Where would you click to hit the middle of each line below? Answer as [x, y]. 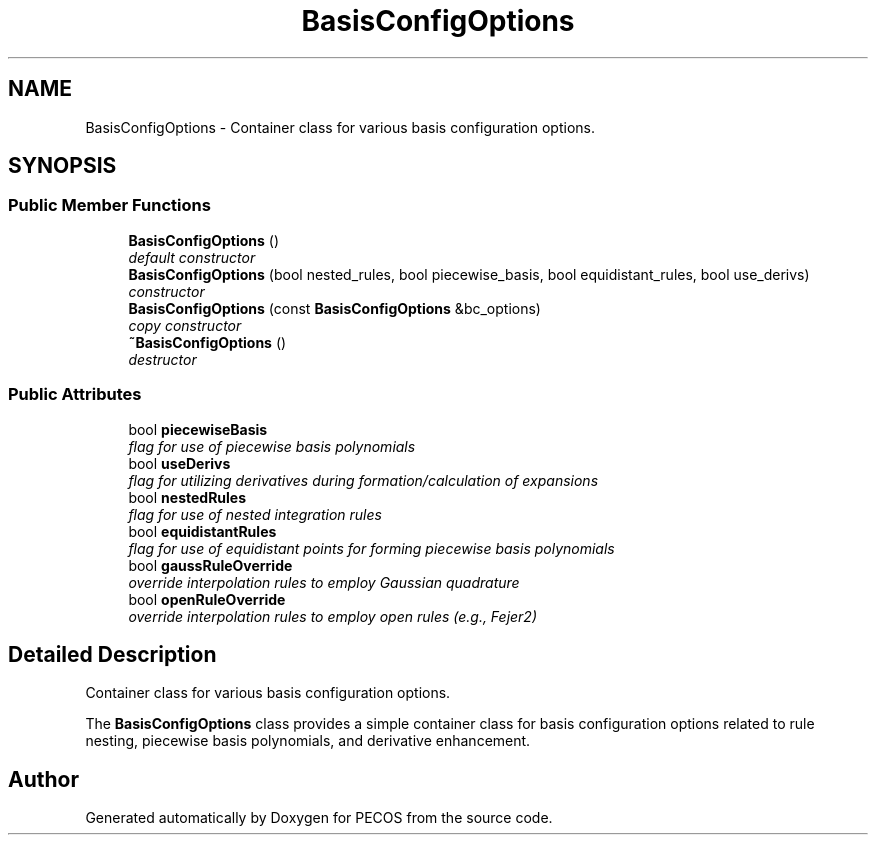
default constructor [192, 257]
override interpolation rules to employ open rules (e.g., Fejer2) [333, 616]
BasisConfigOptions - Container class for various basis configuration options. [340, 127]
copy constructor [185, 325]
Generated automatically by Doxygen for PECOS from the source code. [319, 818]
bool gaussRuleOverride [210, 565]
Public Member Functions [109, 205]
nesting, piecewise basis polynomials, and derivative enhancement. [308, 741]
